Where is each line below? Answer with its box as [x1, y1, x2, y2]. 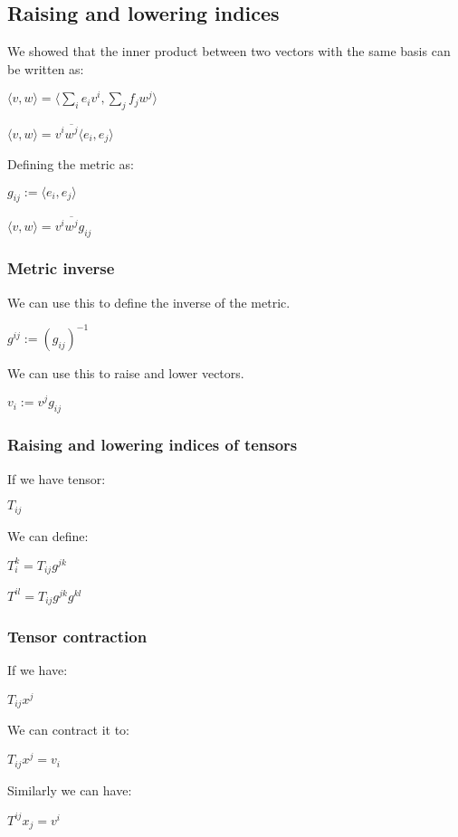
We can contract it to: [7, 720, 129, 739]
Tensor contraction [7, 624, 148, 647]
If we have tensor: [7, 469, 106, 488]
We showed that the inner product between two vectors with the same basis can [7, 42, 451, 61]
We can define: [7, 526, 89, 545]
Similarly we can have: [7, 780, 132, 799]
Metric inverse [7, 257, 115, 280]
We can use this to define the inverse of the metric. [7, 292, 291, 311]
